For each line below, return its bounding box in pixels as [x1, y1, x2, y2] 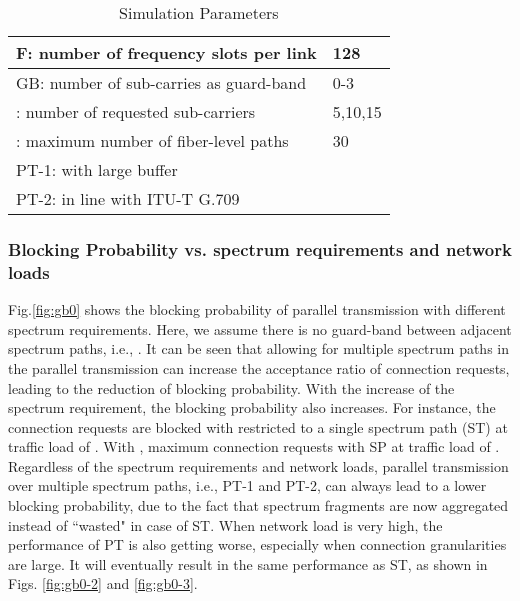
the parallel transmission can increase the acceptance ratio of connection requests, [8, 357, 510, 378]
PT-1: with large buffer [16, 158, 178, 181]
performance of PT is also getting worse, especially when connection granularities [8, 534, 507, 555]
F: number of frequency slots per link [16, 41, 317, 64]
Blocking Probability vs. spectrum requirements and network [8, 236, 512, 261]
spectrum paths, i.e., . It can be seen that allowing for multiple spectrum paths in [8, 338, 510, 359]
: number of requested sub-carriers [16, 100, 256, 123]
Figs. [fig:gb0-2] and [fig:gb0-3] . [8, 573, 198, 594]
